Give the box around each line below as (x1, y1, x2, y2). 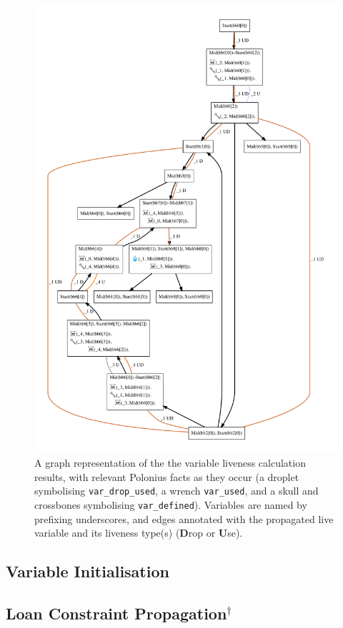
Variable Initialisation (6, 560, 169, 582)
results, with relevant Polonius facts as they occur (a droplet (34, 469, 299, 484)
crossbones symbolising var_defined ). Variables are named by (34, 497, 307, 512)
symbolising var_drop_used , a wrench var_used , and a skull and (34, 483, 319, 498)
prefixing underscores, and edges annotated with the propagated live (34, 511, 334, 526)
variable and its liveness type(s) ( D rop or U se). (34, 525, 243, 540)
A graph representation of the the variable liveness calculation (34, 455, 306, 470)
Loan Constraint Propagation (6, 602, 227, 624)
